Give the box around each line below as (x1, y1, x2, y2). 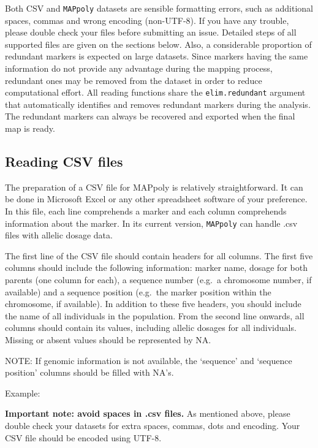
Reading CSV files (5, 152, 123, 171)
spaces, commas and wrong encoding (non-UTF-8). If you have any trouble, (5, 13, 289, 26)
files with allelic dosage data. (5, 229, 113, 241)
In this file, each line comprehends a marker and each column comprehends (5, 205, 287, 218)
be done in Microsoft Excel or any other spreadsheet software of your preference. (5, 192, 308, 205)
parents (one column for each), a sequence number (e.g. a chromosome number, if (5, 273, 312, 286)
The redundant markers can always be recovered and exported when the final (5, 110, 295, 123)
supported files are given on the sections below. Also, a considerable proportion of (5, 37, 312, 50)
